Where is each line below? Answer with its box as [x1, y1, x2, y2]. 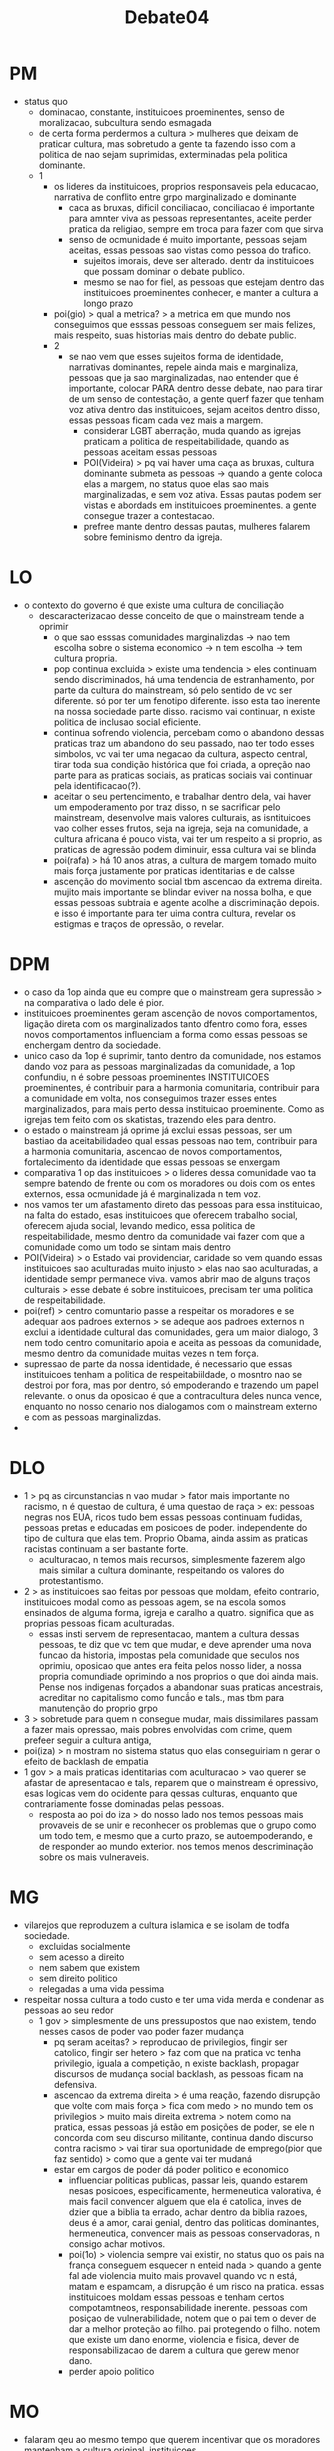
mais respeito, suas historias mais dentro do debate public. [53, 329, 297, 341]
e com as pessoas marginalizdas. [23, 1411, 162, 1423]
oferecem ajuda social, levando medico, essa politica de [23, 1219, 256, 1231]
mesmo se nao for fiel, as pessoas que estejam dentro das [83, 276, 325, 288]
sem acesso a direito [38, 1951, 125, 1963]
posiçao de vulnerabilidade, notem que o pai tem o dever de [68, 2312, 317, 2324]
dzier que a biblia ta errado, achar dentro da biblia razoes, [68, 2206, 308, 2218]
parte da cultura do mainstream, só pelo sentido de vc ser [53, 684, 293, 696]
